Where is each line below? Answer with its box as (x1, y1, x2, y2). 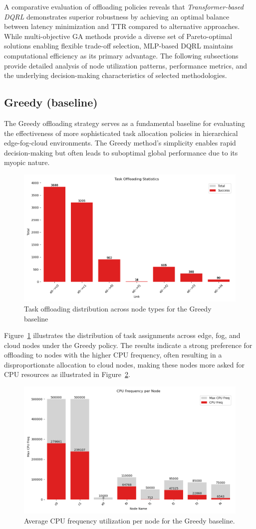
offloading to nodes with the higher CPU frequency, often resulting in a (4, 349, 222, 360)
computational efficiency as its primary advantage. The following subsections (4, 50, 239, 60)
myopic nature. (4, 157, 50, 167)
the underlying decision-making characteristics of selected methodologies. (4, 70, 227, 80)
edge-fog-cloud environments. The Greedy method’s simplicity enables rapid (4, 137, 236, 148)
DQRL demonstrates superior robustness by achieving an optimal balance (4, 11, 230, 21)
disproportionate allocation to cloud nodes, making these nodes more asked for (4, 359, 245, 369)
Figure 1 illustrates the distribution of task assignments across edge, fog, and (4, 330, 241, 340)
